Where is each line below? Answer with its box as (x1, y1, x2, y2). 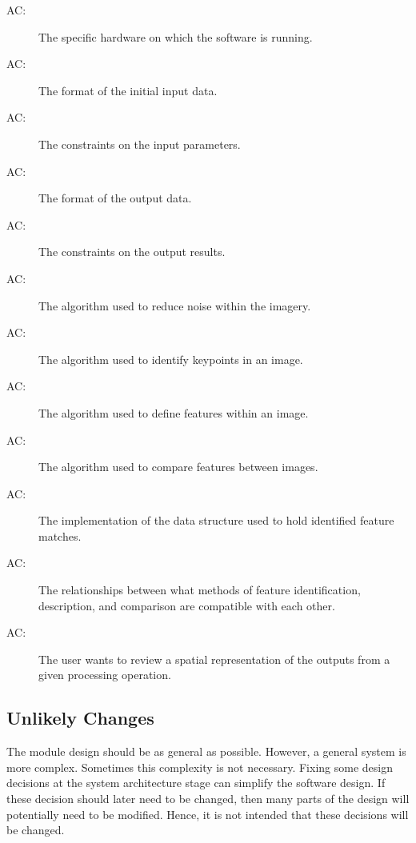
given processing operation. (38, 666, 171, 683)
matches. (38, 527, 82, 544)
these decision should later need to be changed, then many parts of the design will (6, 790, 410, 807)
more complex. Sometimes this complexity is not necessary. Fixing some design (6, 758, 393, 775)
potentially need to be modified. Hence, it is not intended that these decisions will (6, 805, 409, 822)
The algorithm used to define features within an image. (38, 404, 309, 421)
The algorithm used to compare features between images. (38, 458, 318, 475)
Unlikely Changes (6, 705, 154, 730)
